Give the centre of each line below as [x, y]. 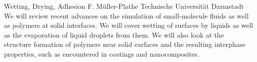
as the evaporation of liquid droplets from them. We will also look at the [114, 34]
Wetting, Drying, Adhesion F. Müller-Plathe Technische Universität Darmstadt [124, 6]
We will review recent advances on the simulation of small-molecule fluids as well [127, 15]
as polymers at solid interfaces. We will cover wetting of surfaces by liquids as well [128, 25]
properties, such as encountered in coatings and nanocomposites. [102, 53]
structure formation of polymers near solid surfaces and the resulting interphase [125, 44]
